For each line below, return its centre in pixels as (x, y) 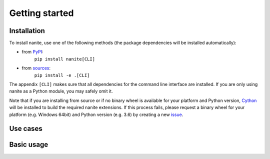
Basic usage (29, 145)
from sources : (36, 68)
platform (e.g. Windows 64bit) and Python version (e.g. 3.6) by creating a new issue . (96, 114)
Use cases (26, 129)
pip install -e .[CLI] (62, 75)
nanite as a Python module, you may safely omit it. (61, 91)
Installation (27, 31)
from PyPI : (32, 52)
